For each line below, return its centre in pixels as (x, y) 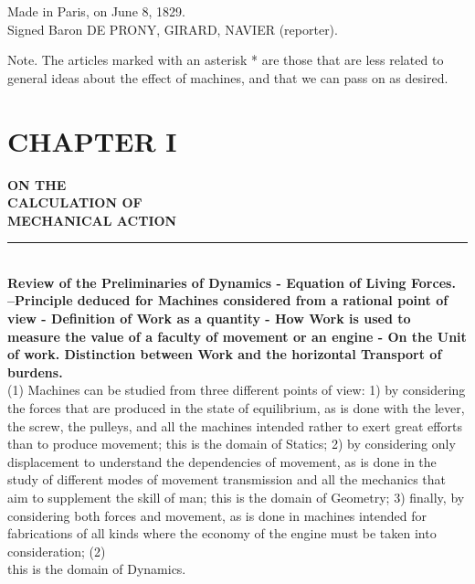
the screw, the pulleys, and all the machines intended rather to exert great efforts (235, 425)
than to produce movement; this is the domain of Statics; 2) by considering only (232, 444)
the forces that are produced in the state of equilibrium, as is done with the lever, (236, 408)
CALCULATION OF (75, 202)
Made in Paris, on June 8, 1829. (96, 11)
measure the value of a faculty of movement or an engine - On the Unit (237, 336)
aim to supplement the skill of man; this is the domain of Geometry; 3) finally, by (236, 497)
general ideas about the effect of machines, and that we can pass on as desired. (228, 77)
